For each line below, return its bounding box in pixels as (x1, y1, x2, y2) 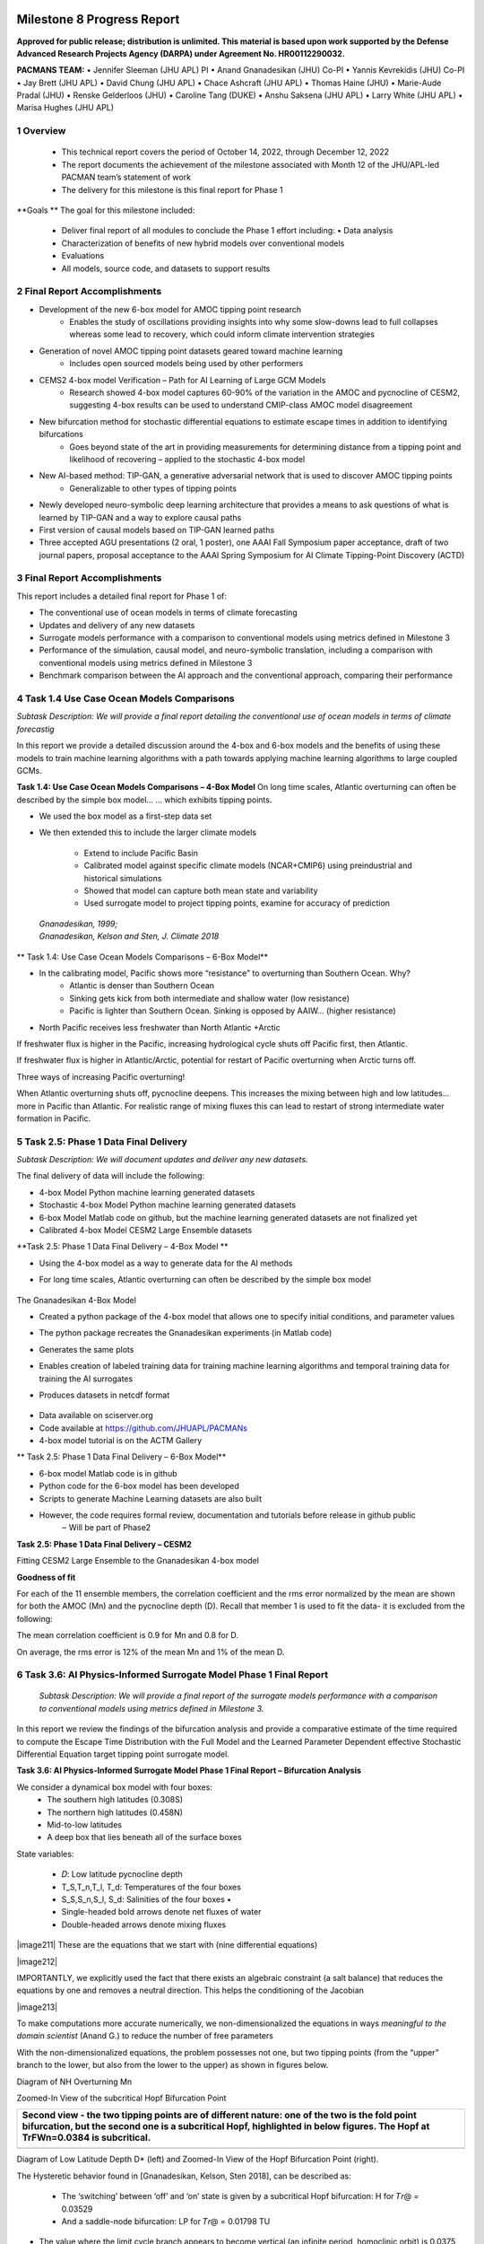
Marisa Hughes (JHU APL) (16, 102, 115, 113)
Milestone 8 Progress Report (16, 12, 180, 27)
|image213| (16, 2002, 58, 2012)
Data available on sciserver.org (39, 1410, 154, 1421)
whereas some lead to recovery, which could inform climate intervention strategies (69, 329, 376, 340)
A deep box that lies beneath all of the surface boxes (47, 1832, 242, 1843)
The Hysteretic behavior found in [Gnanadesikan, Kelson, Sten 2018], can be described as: (16, 2170, 351, 2181)
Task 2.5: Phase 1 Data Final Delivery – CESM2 (16, 1538, 192, 1549)
